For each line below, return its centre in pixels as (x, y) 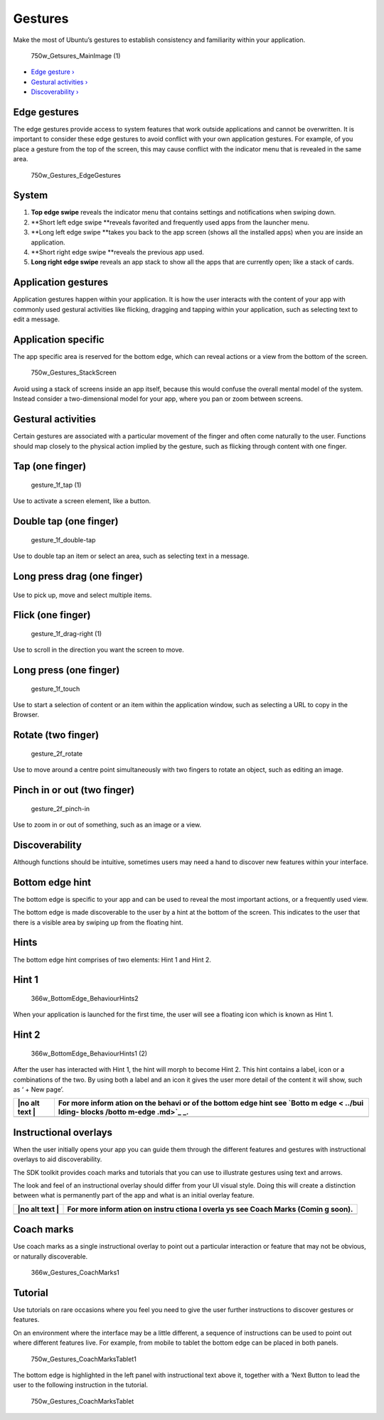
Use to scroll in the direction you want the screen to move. (98, 650)
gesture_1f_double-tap (63, 539)
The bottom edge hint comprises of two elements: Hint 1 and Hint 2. (112, 959)
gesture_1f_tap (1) (56, 485)
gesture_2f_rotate (57, 753)
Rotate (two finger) (56, 735)
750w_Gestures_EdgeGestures (76, 175)
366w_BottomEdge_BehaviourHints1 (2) (89, 1053)
